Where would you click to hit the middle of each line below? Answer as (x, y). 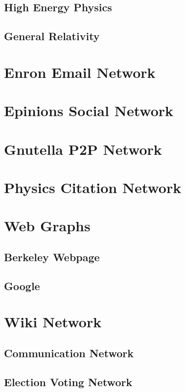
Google (22, 285)
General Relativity (52, 36)
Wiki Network (53, 322)
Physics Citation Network (93, 187)
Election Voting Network (68, 381)
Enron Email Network (80, 72)
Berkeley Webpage (52, 257)
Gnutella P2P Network (83, 149)
